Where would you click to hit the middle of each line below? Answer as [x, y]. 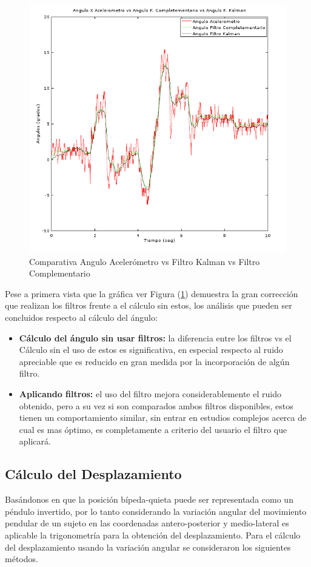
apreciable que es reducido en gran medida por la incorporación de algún [154, 361]
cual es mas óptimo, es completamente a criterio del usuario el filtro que [153, 429]
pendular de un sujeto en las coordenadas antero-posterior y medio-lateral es [147, 523]
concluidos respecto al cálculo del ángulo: [81, 317]
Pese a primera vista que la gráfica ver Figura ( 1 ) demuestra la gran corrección [152, 293]
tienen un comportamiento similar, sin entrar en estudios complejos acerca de [163, 418]
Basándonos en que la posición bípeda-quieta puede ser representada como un [149, 499]
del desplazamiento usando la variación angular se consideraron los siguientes [148, 547]
